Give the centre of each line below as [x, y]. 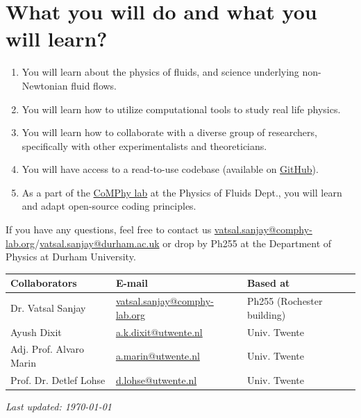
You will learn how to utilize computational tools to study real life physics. [181, 109]
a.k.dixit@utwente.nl [159, 332]
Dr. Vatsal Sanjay [48, 307]
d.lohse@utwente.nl [156, 379]
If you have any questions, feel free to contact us [109, 229]
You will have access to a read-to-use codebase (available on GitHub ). [170, 169]
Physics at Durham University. [71, 257]
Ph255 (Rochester [285, 301]
